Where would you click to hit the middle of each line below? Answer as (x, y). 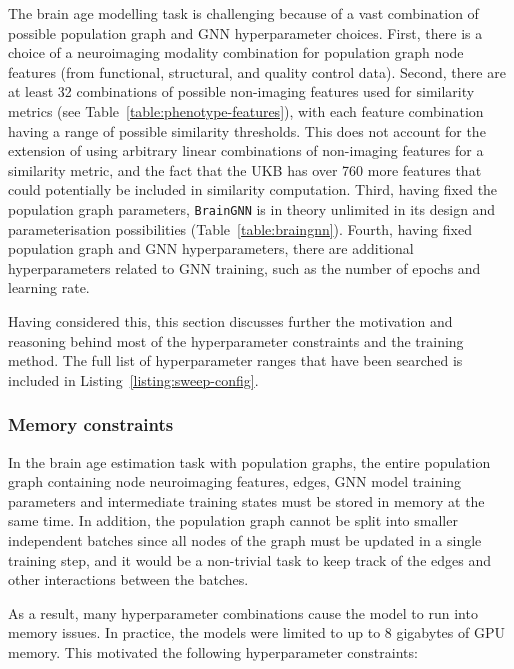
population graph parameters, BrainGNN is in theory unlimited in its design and (252, 208)
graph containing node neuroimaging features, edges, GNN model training (235, 481)
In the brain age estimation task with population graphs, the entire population (249, 461)
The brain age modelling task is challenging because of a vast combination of (243, 13)
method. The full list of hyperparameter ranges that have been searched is (235, 360)
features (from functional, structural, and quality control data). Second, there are (257, 71)
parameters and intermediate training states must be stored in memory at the (246, 500)
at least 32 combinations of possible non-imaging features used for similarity (241, 91)
